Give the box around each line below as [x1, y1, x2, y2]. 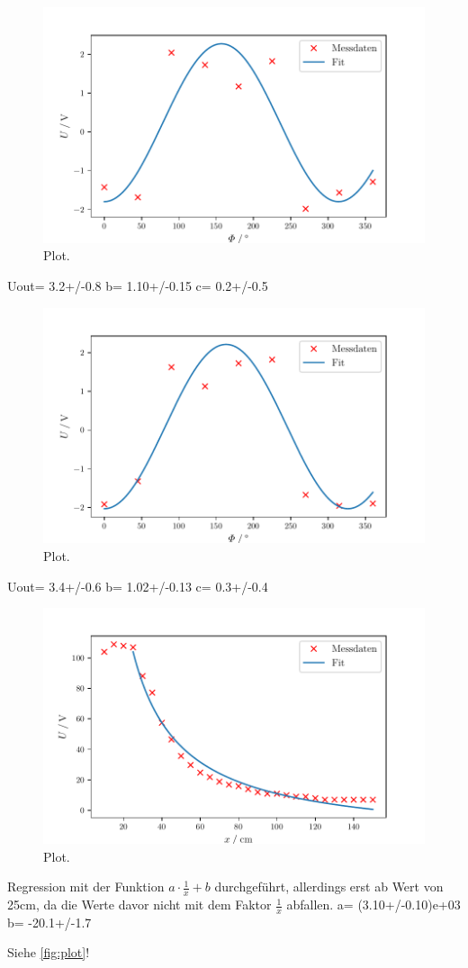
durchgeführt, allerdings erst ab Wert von [214, 877, 444, 896]
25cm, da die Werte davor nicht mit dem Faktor [7, 895, 272, 914]
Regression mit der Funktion [7, 877, 165, 896]
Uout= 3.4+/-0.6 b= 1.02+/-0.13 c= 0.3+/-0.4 [7, 576, 268, 595]
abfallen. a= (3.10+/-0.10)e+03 [286, 895, 461, 914]
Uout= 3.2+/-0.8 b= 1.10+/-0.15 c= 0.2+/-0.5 [7, 276, 268, 294]
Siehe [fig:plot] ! [7, 943, 90, 962]
